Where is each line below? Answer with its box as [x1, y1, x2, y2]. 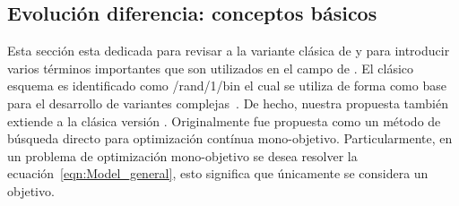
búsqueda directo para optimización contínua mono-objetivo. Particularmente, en [7, 129, 453, 148]
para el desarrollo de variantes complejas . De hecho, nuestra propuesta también [7, 93, 448, 112]
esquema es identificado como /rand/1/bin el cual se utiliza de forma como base [7, 76, 446, 95]
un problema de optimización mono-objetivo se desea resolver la [7, 146, 358, 165]
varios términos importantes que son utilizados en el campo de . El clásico [7, 58, 414, 77]
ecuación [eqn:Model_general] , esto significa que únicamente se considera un [7, 164, 429, 183]
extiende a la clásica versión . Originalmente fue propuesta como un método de [7, 111, 441, 130]
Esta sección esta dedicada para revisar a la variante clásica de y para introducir [7, 41, 450, 60]
